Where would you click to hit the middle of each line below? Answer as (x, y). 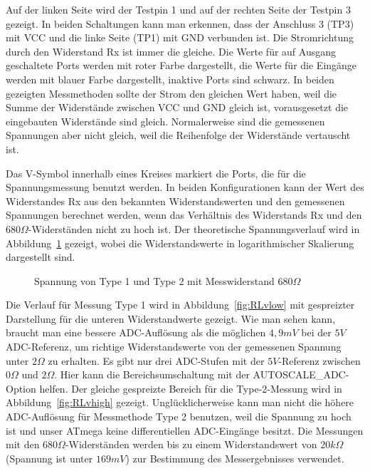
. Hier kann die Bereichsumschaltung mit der (152, 374)
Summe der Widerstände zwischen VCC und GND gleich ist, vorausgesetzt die (177, 107)
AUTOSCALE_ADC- (301, 374)
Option (21, 388)
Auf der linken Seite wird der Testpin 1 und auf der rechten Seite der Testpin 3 (178, 9)
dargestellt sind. (41, 257)
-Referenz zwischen (319, 360)
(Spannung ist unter (49, 458)
